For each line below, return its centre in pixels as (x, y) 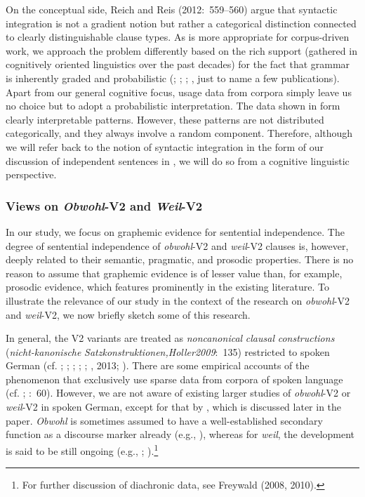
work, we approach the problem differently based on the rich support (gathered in (181, 50)
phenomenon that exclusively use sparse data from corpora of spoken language (174, 379)
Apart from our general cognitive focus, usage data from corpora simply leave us (179, 92)
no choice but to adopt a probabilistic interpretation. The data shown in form (173, 106)
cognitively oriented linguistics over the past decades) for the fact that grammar (178, 64)
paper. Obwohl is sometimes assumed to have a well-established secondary (164, 420)
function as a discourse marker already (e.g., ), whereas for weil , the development (180, 434)
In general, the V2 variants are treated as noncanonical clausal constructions (170, 338)
